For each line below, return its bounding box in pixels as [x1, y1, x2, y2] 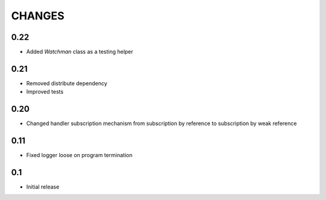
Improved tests [26, 88, 63, 95]
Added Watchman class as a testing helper [26, 48, 133, 56]
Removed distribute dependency [26, 79, 108, 87]
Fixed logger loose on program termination [26, 152, 133, 159]
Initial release [26, 183, 60, 190]
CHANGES [11, 9, 65, 22]
